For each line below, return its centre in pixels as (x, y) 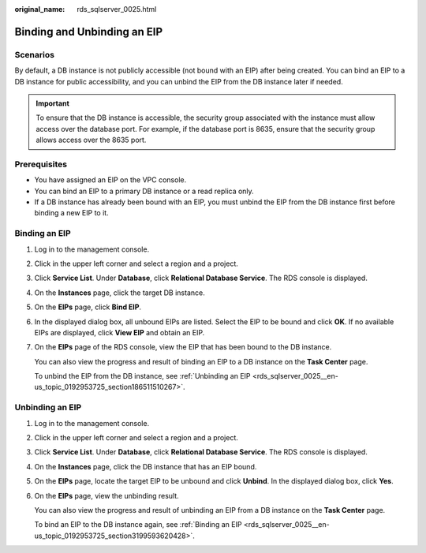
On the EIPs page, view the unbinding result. (106, 495)
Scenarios (35, 54)
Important (53, 103)
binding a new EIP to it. (72, 213)
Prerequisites (41, 164)
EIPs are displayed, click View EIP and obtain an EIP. (120, 332)
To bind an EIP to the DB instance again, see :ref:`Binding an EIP (138, 525)
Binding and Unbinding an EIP (89, 32)
